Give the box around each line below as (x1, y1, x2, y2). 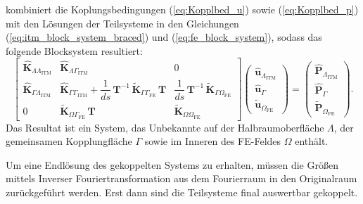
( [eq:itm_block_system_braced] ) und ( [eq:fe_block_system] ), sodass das (6, 30, 322, 44)
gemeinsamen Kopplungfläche (6, 134, 132, 148)
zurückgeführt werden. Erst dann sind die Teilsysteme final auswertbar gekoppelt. (6, 185, 358, 200)
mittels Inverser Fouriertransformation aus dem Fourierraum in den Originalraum (6, 171, 357, 186)
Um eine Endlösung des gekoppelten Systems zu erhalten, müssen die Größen (6, 157, 338, 172)
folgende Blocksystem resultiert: (6, 43, 143, 58)
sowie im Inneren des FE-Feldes (144, 134, 281, 148)
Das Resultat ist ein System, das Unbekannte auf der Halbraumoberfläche (6, 120, 324, 134)
